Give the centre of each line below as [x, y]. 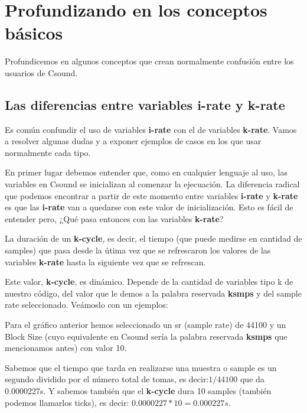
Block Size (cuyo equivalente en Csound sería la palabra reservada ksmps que [146, 336]
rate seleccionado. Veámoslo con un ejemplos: [86, 305]
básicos [34, 33]
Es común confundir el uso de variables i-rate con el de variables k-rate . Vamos [151, 129]
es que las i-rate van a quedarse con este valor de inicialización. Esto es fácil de [149, 207]
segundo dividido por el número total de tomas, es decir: [107, 379]
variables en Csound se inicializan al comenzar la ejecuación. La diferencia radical [152, 184]
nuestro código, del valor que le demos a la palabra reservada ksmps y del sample [153, 293]
